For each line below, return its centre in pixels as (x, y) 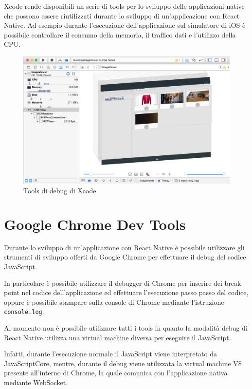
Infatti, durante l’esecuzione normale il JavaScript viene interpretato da (110, 354)
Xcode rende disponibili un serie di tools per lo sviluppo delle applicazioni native (124, 6)
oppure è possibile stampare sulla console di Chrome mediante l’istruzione (114, 302)
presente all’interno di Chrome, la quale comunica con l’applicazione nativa (116, 373)
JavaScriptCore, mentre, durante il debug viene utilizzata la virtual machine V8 (123, 363)
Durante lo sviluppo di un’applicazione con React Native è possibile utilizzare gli (124, 247)
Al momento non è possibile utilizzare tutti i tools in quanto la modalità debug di (126, 328)
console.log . (24, 311)
